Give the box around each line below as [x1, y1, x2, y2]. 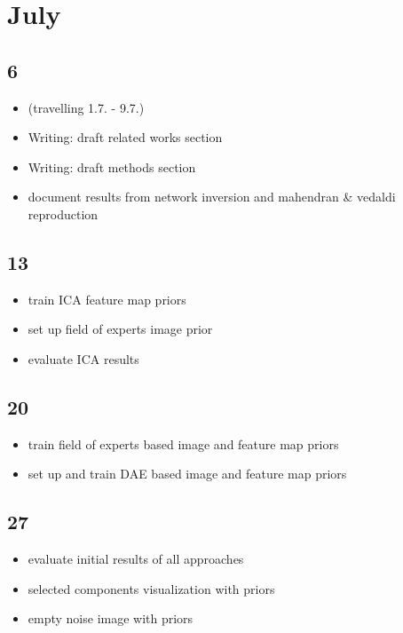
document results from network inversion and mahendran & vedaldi [28, 187, 396, 206]
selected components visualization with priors [28, 579, 275, 597]
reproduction [28, 204, 99, 223]
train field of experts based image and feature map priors [28, 434, 339, 453]
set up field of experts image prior [28, 320, 213, 338]
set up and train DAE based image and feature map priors [28, 464, 347, 483]
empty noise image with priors [28, 609, 194, 628]
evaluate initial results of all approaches [28, 550, 244, 568]
